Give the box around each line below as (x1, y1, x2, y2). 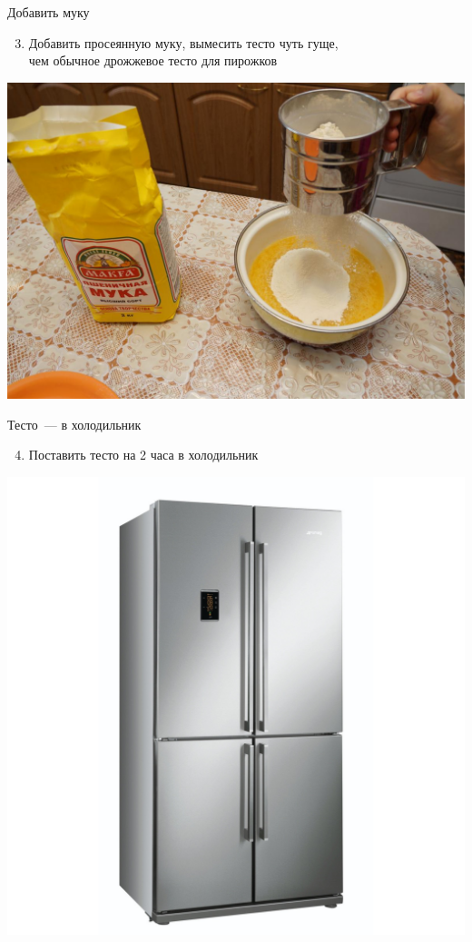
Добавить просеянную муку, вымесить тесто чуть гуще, (28, 33, 339, 52)
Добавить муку (7, 3, 90, 21)
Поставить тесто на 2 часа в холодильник (28, 445, 259, 464)
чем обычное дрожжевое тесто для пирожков (28, 51, 278, 70)
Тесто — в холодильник (7, 414, 142, 433)
